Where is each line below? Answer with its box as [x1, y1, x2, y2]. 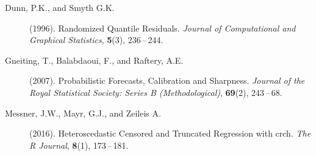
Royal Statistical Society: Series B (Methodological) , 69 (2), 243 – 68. [29, 86, 282, 98]
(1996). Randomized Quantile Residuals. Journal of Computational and [29, 21, 296, 34]
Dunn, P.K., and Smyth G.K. [5, 1, 115, 13]
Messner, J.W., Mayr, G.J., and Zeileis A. [5, 106, 161, 119]
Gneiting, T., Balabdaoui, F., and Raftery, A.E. [5, 53, 184, 66]
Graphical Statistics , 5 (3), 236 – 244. [29, 33, 163, 46]
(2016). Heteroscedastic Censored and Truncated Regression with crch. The [29, 127, 311, 140]
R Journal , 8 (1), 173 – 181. [29, 138, 129, 151]
